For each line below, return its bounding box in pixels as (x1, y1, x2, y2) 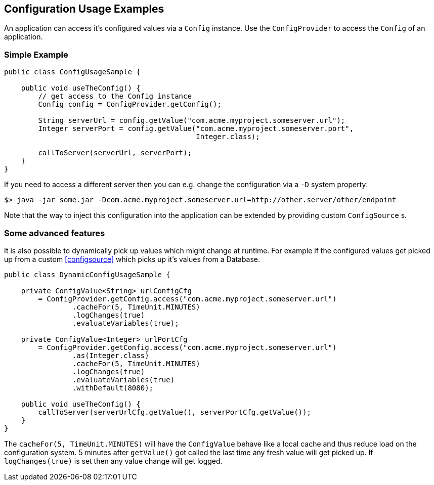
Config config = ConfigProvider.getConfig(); (38, 100, 222, 109)
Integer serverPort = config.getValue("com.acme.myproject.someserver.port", (38, 124, 354, 133)
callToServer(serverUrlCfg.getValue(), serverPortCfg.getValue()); (38, 408, 311, 416)
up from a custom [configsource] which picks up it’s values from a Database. (4, 254, 261, 263)
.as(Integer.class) (72, 351, 149, 360)
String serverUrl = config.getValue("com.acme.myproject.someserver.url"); (38, 116, 345, 125)
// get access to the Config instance (38, 92, 192, 101)
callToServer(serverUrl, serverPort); (38, 149, 192, 157)
